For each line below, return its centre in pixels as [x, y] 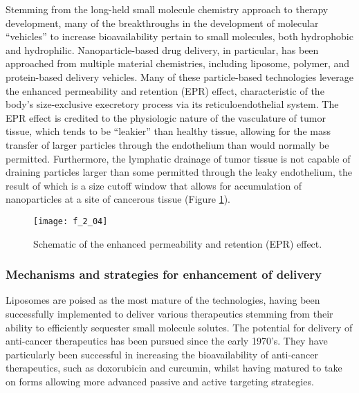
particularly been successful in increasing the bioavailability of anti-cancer [162, 354]
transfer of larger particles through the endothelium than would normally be [167, 144]
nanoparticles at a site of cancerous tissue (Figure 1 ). [118, 199]
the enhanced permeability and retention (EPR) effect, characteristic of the [165, 90]
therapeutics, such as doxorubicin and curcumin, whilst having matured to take [174, 368]
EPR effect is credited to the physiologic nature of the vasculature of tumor [166, 117]
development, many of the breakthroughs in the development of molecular [162, 22]
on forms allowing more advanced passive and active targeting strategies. [160, 381]
